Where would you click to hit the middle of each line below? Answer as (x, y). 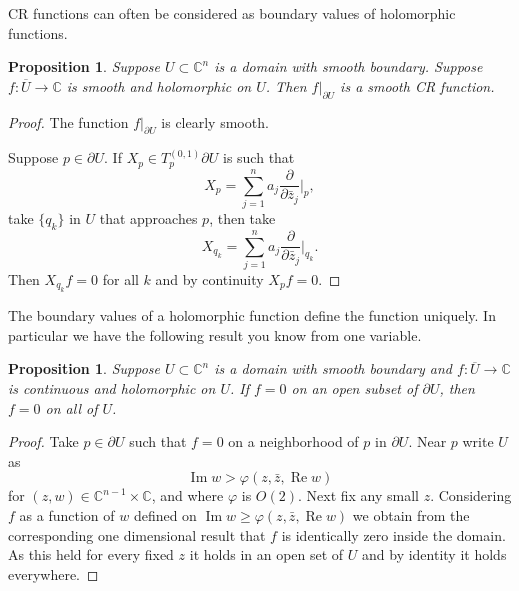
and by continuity (209, 278)
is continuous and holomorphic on (112, 388)
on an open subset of (354, 388)
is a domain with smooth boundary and (333, 368)
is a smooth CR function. (417, 85)
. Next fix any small (358, 495)
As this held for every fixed (91, 554)
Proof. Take (43, 441)
